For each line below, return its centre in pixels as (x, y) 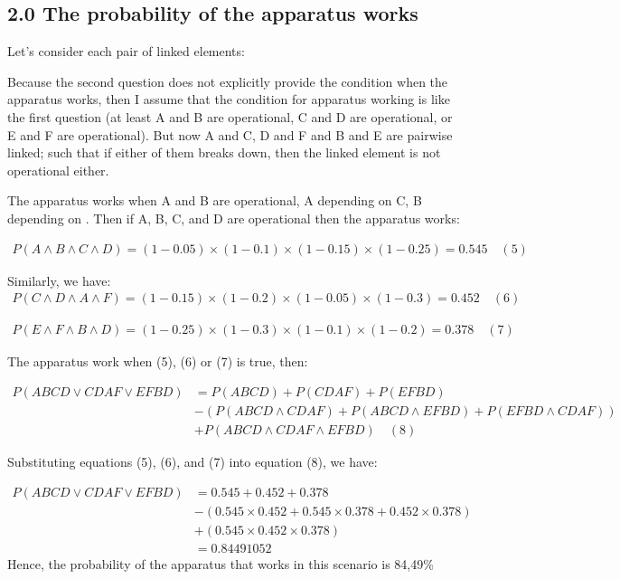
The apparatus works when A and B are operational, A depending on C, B (215, 200)
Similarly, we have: (59, 280)
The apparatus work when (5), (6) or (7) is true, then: (158, 361)
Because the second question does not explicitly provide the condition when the (228, 81)
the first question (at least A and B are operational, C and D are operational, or (230, 116)
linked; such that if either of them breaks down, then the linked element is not (224, 152)
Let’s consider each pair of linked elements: (126, 51)
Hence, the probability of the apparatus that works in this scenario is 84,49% (221, 563)
